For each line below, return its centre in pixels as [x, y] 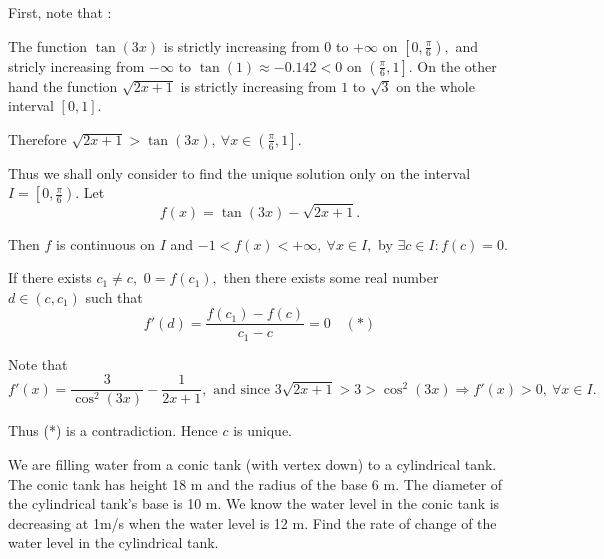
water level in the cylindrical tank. [113, 542]
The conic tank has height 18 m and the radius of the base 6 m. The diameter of [255, 483]
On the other [457, 65]
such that [114, 296]
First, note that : [60, 12]
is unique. [262, 430]
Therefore [37, 138]
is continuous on [106, 243]
